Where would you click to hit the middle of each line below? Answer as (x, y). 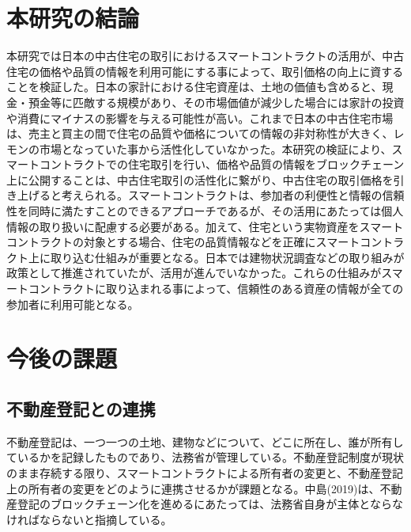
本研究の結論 (73, 18)
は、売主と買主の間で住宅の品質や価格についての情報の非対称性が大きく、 (200, 133)
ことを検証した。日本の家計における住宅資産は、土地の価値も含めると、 (194, 87)
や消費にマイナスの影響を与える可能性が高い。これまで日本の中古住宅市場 (200, 118)
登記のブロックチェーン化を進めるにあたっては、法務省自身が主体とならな (210, 504)
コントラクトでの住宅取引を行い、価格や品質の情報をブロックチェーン (222, 164)
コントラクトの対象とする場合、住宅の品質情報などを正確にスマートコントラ (205, 242)
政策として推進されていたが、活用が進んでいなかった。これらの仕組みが (194, 273)
